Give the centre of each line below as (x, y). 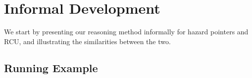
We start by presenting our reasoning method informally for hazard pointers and (126, 32)
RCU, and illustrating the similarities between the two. (87, 41)
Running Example (51, 67)
